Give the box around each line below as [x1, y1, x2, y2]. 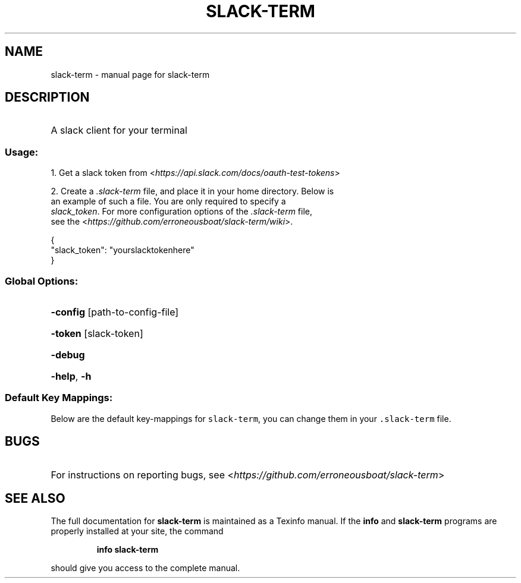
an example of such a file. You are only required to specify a [51, 196, 286, 207]
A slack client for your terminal [51, 124, 187, 137]
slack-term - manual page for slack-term [51, 69, 210, 80]
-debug [51, 348, 85, 361]
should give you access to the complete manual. [51, 563, 240, 573]
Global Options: [5, 275, 79, 287]
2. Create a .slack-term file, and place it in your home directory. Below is [51, 186, 334, 197]
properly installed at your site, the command [51, 526, 224, 537]
